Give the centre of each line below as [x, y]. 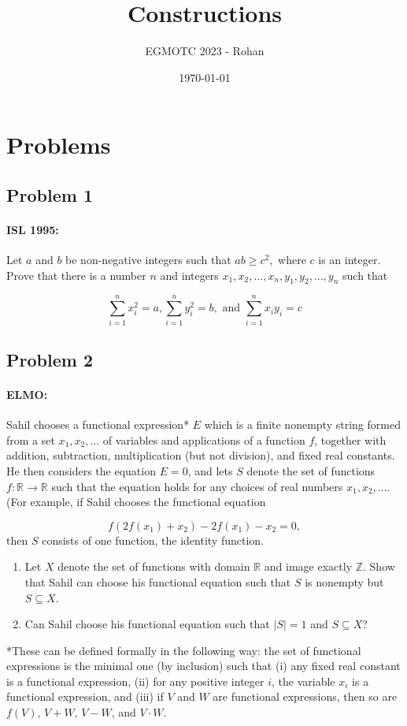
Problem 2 [50, 359]
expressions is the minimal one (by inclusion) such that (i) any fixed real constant [203, 666]
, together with [350, 439]
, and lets [210, 470]
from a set [31, 439]
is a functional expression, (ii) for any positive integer [135, 681]
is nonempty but [344, 581]
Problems [59, 145]
